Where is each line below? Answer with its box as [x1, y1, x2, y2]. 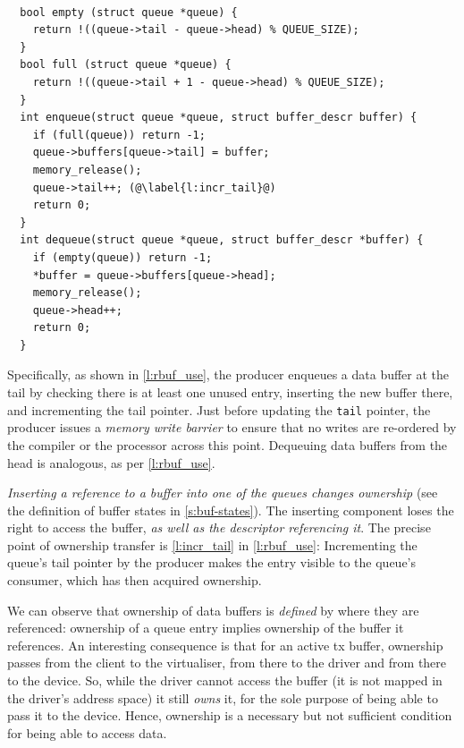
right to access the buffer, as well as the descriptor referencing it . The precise [7, 518, 431, 537]
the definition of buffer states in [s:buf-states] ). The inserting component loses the [7, 500, 454, 519]
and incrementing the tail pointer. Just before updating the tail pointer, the [7, 400, 431, 419]
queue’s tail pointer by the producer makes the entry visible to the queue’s [7, 553, 417, 572]
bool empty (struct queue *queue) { [20, 5, 238, 19]
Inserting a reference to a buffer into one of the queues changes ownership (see [7, 483, 438, 502]
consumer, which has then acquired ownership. [7, 571, 262, 590]
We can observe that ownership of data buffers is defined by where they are [7, 600, 419, 619]
